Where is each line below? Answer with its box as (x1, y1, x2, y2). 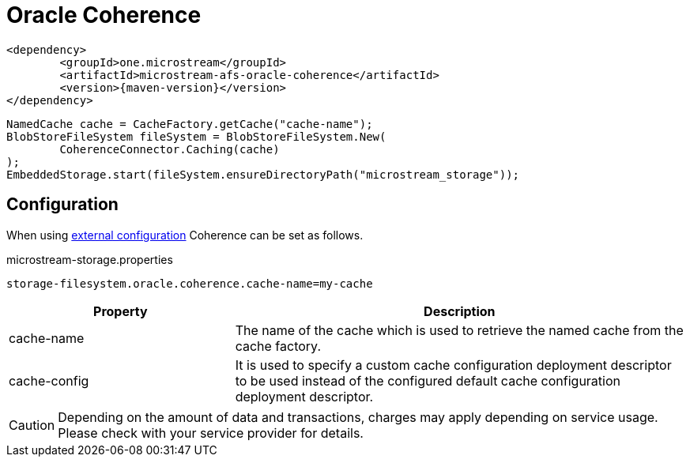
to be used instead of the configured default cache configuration (235, 372, 620, 389)
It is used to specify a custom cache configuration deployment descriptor (235, 356, 672, 373)
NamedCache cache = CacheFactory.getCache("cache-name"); (6, 117, 373, 130)
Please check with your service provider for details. (58, 424, 364, 441)
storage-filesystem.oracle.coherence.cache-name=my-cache (6, 277, 373, 290)
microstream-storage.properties (6, 252, 173, 266)
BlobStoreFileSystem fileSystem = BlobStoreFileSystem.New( (6, 130, 386, 143)
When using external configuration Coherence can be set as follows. (6, 228, 364, 242)
